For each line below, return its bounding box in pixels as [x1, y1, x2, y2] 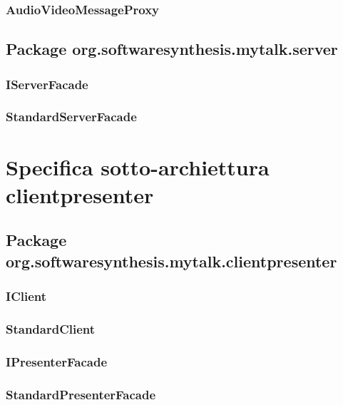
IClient [6, 287, 47, 304]
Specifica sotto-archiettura [6, 152, 270, 181]
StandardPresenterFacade [6, 385, 156, 403]
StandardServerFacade [6, 108, 137, 125]
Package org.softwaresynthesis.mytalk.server [6, 38, 338, 60]
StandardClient [6, 319, 96, 337]
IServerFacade [6, 75, 88, 93]
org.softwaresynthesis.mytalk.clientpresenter [6, 250, 337, 272]
